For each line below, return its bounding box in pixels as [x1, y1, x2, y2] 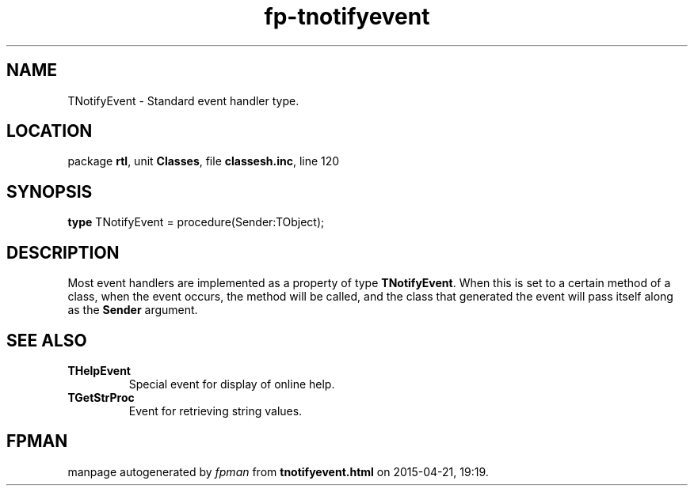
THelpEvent [67, 363, 131, 377]
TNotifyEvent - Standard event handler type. [67, 93, 299, 108]
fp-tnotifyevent [264, 3, 430, 30]
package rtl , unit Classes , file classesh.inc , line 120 [67, 154, 340, 168]
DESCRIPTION [6, 242, 120, 263]
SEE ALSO [6, 330, 87, 350]
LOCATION [6, 121, 93, 142]
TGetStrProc [67, 390, 135, 404]
